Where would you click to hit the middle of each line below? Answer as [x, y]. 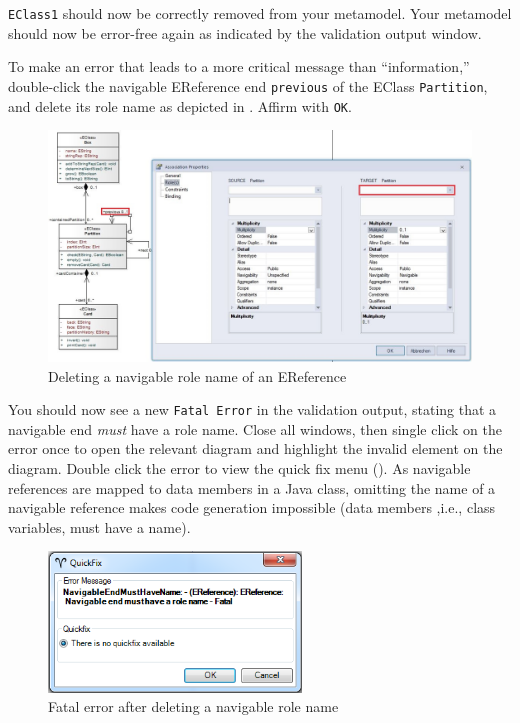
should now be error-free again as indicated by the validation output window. [245, 32]
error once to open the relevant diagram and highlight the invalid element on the [255, 448]
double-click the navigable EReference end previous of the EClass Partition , [248, 85]
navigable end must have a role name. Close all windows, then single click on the [255, 428]
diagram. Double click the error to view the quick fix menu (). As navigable [239, 468]
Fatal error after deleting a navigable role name [193, 706]
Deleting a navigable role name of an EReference [197, 375]
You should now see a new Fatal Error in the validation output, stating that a [252, 409]
